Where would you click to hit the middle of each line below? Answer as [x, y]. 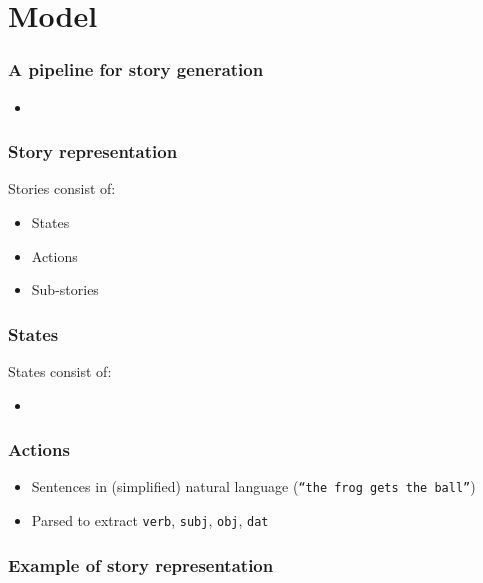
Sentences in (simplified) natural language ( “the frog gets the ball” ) [253, 486]
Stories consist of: [62, 188]
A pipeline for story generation [136, 69]
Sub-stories [65, 289]
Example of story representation [141, 564]
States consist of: [60, 371]
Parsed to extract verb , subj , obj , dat [150, 520]
